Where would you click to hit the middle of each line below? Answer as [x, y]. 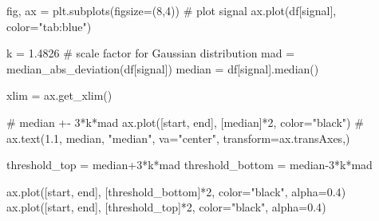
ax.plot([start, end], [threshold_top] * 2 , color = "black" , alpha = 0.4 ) [166, 207]
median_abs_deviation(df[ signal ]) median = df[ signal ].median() [163, 68]
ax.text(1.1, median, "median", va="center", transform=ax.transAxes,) [178, 138]
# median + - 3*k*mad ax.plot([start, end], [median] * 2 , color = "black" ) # [185, 122]
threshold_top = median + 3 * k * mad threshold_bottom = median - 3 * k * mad [189, 165]
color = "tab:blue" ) [49, 26]
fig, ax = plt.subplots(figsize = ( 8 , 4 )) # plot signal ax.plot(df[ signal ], [172, 10]
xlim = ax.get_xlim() [59, 95]
